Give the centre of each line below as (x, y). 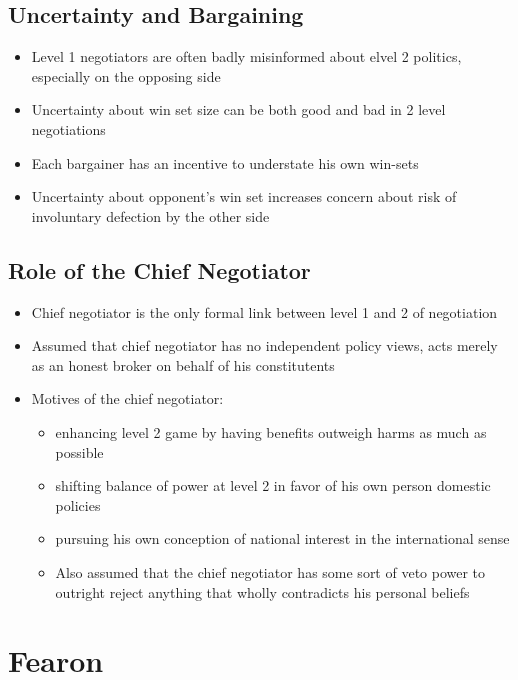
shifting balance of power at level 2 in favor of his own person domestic (273, 485)
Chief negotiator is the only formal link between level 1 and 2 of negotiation (264, 311)
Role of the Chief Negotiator (159, 269)
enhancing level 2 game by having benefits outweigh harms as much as (271, 431)
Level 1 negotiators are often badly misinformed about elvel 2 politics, (246, 56)
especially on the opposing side (126, 75)
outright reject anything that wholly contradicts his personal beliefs (262, 591)
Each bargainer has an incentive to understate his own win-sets (225, 162)
